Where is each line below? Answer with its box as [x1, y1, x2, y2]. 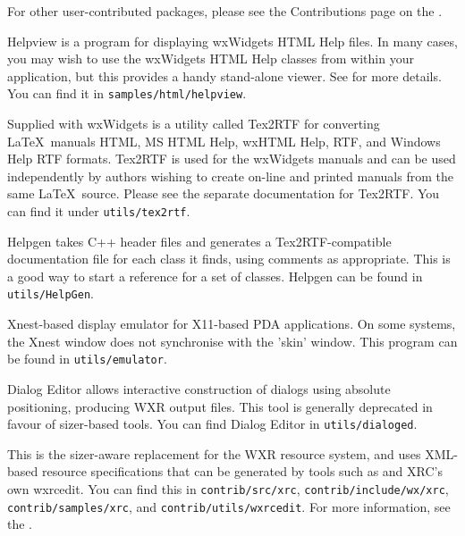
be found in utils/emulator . [7, 349, 167, 368]
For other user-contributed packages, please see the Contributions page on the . [7, 2, 443, 20]
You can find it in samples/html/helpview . [7, 84, 247, 103]
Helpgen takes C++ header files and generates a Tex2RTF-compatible [7, 231, 392, 250]
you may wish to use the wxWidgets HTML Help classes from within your [7, 49, 414, 68]
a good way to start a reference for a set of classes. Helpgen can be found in [7, 266, 423, 285]
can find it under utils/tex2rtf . [7, 202, 190, 220]
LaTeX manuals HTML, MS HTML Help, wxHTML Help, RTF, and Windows [7, 131, 441, 150]
